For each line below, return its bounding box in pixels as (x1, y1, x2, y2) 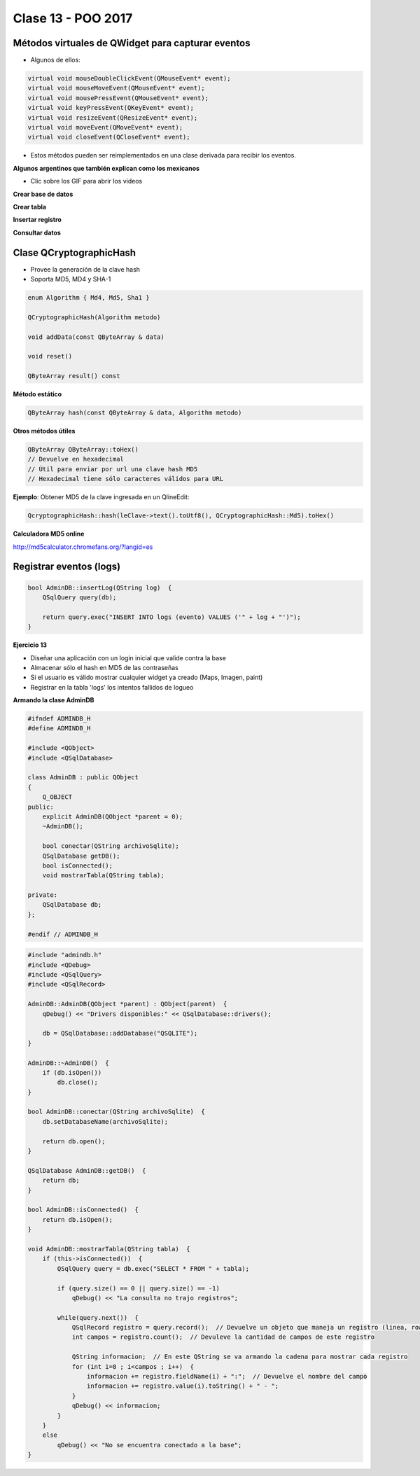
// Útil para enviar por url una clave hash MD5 (27, 465, 198, 473)
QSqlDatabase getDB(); (42, 851, 120, 860)
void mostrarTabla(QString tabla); (42, 872, 164, 879)
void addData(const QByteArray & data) (27, 333, 164, 341)
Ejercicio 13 (13, 641, 48, 649)
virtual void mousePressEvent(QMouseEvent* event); (27, 94, 209, 102)
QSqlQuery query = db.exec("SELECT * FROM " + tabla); (57, 1265, 250, 1272)
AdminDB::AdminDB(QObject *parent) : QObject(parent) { (27, 1000, 227, 1008)
